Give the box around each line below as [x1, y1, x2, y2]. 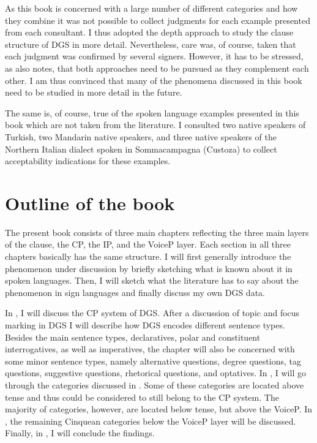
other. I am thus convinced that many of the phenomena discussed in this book [5, 74, 302, 86]
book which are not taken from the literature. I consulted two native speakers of [5, 118, 306, 131]
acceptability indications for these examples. [5, 154, 171, 167]
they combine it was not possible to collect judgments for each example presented [5, 13, 310, 26]
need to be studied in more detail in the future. [5, 86, 182, 99]
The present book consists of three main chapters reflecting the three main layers [5, 225, 309, 238]
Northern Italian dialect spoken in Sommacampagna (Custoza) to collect [5, 142, 277, 155]
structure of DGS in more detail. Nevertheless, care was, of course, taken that [5, 37, 296, 50]
